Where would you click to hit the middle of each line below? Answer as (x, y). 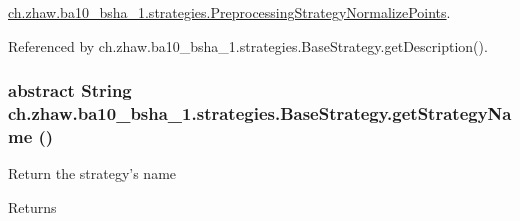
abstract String (70, 90)
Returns (32, 206)
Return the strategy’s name (92, 173)
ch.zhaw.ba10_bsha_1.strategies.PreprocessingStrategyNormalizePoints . (229, 12)
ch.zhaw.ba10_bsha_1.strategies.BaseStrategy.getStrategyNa (260, 113)
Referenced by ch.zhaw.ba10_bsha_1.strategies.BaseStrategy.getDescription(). (248, 45)
